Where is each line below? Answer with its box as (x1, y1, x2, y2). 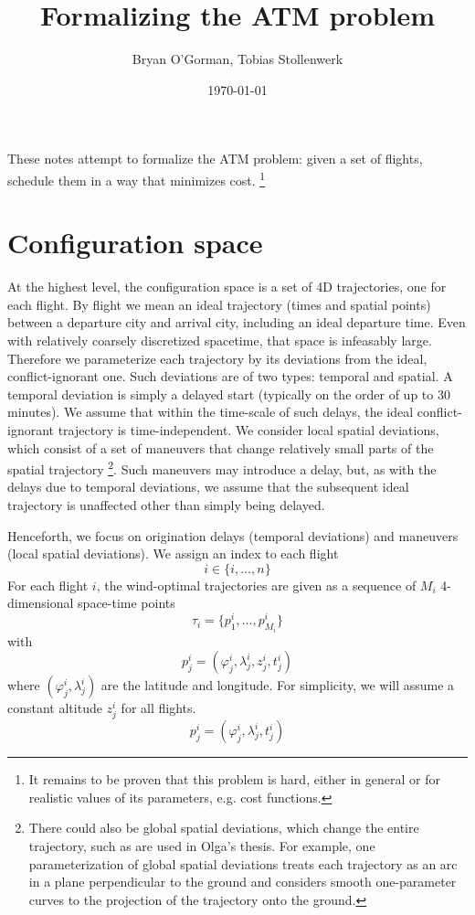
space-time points (78, 593, 175, 612)
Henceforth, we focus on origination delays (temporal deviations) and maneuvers (7, 526, 459, 545)
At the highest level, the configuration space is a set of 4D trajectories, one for (7, 277, 447, 296)
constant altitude (7, 698, 102, 718)
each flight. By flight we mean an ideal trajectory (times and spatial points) (7, 294, 431, 314)
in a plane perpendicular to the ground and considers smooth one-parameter (28, 872, 457, 891)
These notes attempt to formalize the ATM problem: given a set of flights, (7, 149, 423, 168)
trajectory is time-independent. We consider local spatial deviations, (58, 420, 439, 440)
